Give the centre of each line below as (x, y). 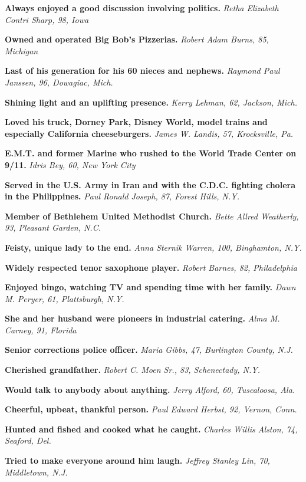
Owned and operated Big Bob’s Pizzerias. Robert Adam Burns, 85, (137, 39)
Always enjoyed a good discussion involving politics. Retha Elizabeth (142, 8)
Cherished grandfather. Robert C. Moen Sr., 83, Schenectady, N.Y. (133, 370)
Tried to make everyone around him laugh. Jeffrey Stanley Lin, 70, (137, 460)
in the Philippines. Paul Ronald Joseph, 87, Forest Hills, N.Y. (122, 196)
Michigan (22, 50)
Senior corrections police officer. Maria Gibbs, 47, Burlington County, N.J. (149, 350)
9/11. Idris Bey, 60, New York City (70, 164)
